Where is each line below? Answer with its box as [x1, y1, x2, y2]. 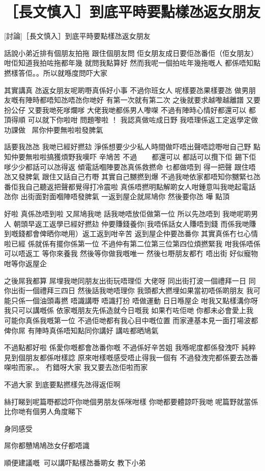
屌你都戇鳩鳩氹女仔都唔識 [4, 440, 90, 451]
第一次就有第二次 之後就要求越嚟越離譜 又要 [113, 95, 260, 105]
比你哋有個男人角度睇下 [4, 406, 82, 417]
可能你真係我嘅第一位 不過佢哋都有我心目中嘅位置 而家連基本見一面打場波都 [4, 315, 258, 325]
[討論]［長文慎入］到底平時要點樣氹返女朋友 [4, 30, 151, 41]
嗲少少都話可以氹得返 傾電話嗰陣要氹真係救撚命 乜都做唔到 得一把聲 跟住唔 [4, 161, 256, 172]
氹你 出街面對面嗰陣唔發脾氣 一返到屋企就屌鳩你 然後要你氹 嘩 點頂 [4, 191, 230, 202]
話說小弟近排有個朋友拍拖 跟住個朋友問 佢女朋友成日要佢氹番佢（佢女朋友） [4, 47, 258, 58]
